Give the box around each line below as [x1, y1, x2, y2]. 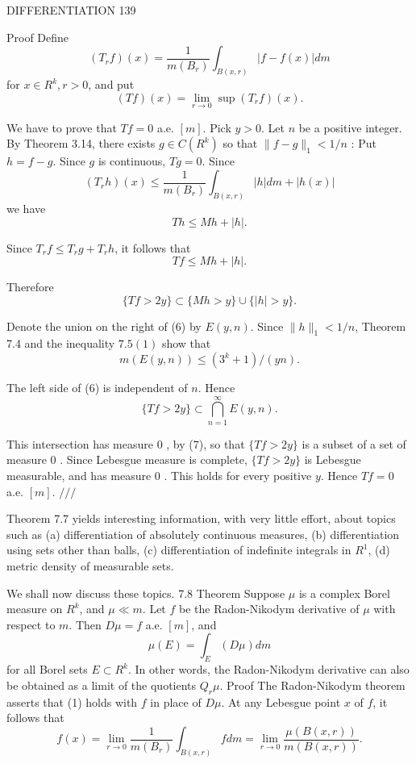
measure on [6, 600, 63, 617]
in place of [150, 693, 202, 710]
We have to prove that [6, 119, 117, 136]
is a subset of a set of [302, 435, 406, 452]
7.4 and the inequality [6, 335, 115, 352]
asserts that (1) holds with [6, 693, 138, 710]
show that [161, 335, 211, 352]
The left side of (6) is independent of [6, 379, 188, 396]
